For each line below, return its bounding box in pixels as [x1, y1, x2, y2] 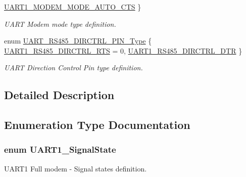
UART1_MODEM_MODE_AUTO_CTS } [4, 2, 141, 12]
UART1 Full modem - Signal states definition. [4, 163, 147, 173]
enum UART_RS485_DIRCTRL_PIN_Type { [4, 35, 152, 46]
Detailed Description [4, 87, 115, 103]
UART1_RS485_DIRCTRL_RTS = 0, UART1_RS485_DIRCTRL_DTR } [4, 45, 242, 56]
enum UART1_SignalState [4, 143, 116, 156]
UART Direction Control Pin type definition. [4, 62, 143, 73]
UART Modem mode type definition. [4, 18, 116, 29]
